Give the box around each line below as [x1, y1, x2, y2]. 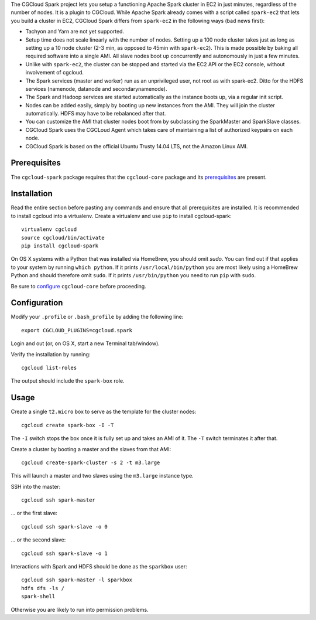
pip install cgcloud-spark [21, 243, 99, 249]
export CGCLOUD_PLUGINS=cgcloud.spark [21, 327, 133, 333]
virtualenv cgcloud [21, 226, 77, 233]
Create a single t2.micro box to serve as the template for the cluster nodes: [11, 408, 197, 415]
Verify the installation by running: [11, 350, 91, 357]
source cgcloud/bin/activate [21, 234, 105, 241]
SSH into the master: [11, 483, 61, 490]
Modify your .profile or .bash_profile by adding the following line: [11, 314, 184, 321]
